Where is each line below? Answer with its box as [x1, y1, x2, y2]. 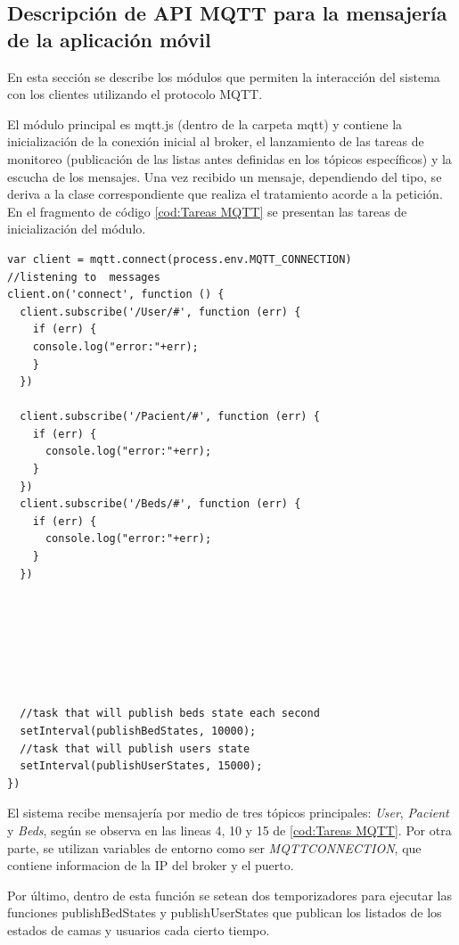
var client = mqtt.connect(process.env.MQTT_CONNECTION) [7, 252, 352, 266]
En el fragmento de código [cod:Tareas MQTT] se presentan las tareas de [7, 201, 407, 220]
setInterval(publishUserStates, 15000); [20, 760, 263, 773]
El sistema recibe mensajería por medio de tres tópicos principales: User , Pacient [7, 803, 449, 822]
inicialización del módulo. [7, 219, 146, 238]
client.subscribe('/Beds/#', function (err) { [20, 497, 301, 511]
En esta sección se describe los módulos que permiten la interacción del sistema [7, 67, 440, 86]
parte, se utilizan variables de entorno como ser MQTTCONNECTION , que [7, 838, 422, 857]
